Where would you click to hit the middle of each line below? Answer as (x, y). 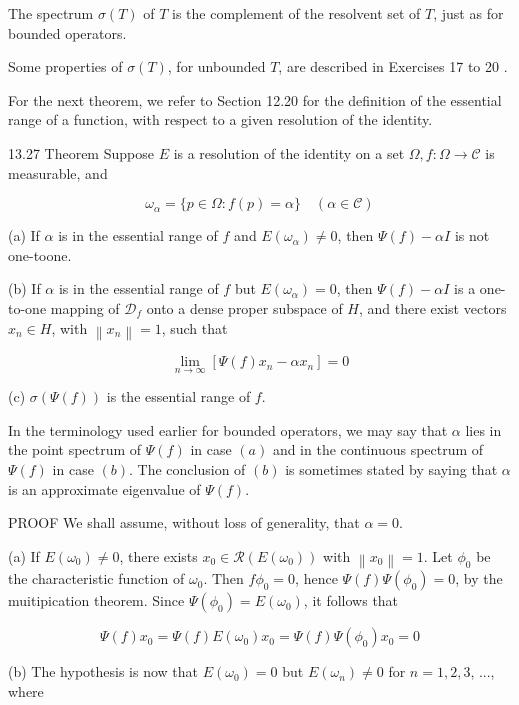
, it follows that (351, 600)
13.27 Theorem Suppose (81, 152)
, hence (316, 578)
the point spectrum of (75, 449)
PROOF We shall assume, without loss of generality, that (184, 522)
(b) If (24, 288)
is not (472, 235)
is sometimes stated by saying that (391, 469)
